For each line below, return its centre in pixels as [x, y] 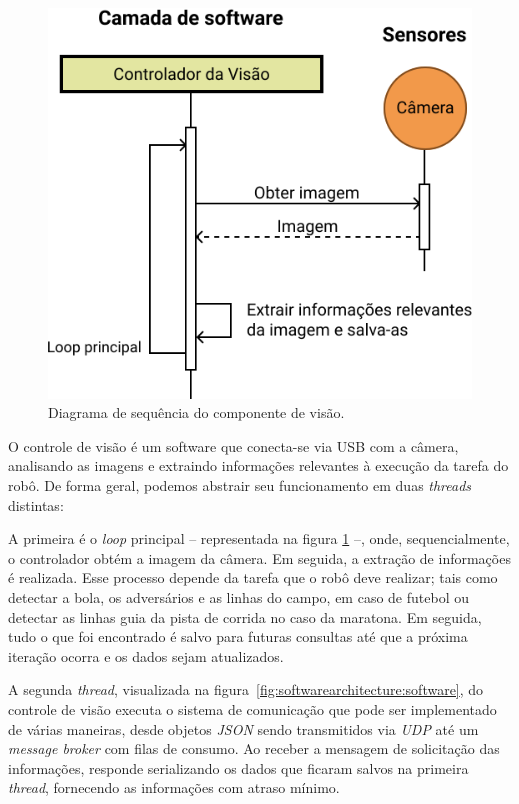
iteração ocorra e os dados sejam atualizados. [146, 655]
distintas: [36, 504]
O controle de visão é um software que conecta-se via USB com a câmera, [233, 445]
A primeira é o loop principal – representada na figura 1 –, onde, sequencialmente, [259, 538]
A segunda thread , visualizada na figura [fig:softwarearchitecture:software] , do [246, 689]
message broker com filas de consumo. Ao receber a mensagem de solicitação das [254, 748]
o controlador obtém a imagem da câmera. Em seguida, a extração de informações [259, 557]
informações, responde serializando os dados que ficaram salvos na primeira [238, 767]
